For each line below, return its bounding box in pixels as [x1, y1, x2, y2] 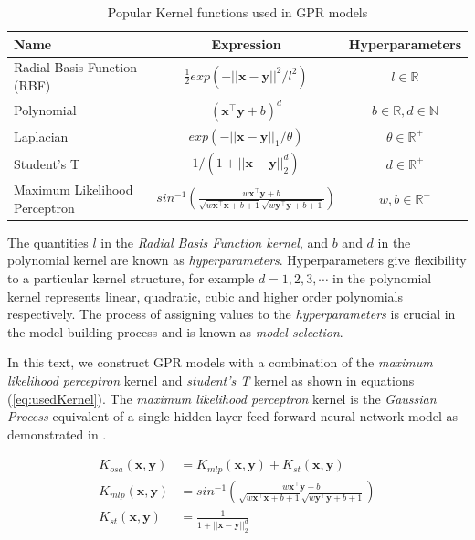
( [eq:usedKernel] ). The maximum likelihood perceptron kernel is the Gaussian [7, 388, 437, 408]
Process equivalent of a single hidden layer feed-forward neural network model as [7, 407, 459, 426]
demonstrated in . [7, 424, 107, 443]
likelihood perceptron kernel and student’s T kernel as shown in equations [7, 370, 415, 389]
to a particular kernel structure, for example [7, 269, 255, 287]
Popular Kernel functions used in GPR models [107, 3, 368, 21]
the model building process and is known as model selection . [7, 322, 343, 341]
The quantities [7, 232, 89, 251]
